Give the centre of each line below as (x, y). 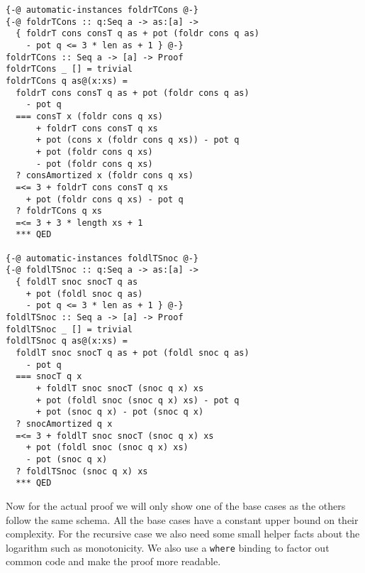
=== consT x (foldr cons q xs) (89, 116)
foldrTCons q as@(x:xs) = (67, 81)
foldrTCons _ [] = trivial (69, 69)
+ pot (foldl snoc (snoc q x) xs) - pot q (137, 400)
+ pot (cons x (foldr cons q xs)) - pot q (137, 140)
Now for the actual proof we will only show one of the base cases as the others (176, 505)
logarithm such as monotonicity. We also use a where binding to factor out (168, 547)
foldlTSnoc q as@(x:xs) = (67, 341)
